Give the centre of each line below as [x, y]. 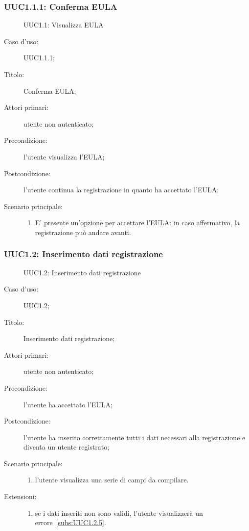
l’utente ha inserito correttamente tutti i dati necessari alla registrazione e [135, 437]
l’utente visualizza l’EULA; [64, 156]
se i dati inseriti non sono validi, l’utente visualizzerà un [119, 513]
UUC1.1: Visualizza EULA [64, 25]
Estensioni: [20, 496]
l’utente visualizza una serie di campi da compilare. [112, 480]
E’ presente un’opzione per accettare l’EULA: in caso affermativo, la [137, 223]
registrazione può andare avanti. [83, 232]
